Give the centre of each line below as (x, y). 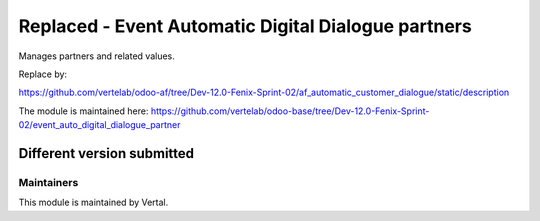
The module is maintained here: (83, 111)
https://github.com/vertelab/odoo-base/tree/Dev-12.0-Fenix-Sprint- (290, 111)
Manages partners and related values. (96, 56)
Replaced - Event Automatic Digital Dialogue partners (245, 26)
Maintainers (48, 182)
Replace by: (43, 74)
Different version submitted (106, 153)
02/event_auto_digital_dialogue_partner (99, 125)
